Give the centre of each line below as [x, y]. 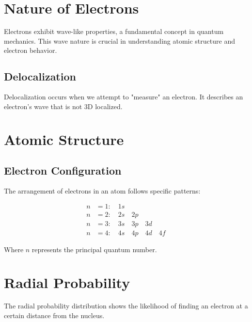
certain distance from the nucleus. [54, 315]
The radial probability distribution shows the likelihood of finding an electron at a [126, 306]
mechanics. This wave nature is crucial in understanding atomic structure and [119, 40]
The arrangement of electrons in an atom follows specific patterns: [102, 190]
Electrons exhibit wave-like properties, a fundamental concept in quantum [114, 31]
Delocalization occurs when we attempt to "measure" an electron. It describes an [124, 97]
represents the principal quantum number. [94, 249]
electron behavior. [31, 50]
